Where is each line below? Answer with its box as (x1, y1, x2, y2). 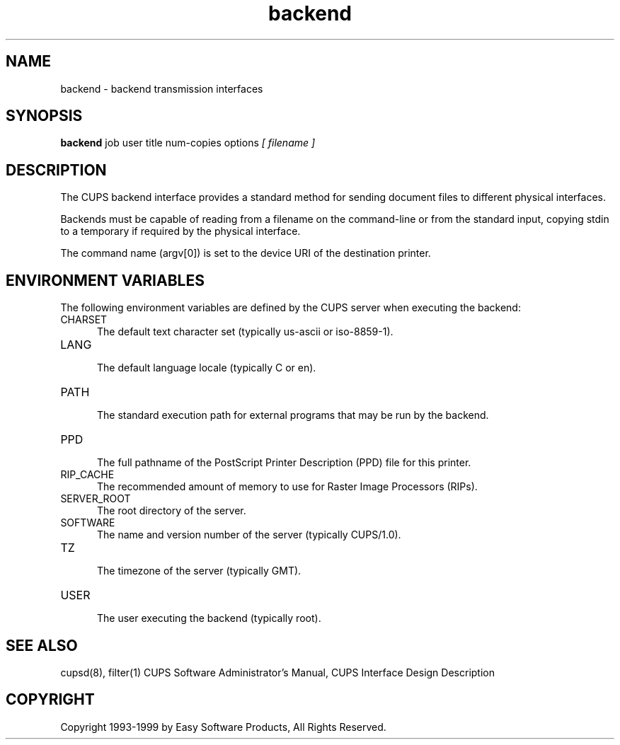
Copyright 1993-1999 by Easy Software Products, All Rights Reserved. (60, 720, 386, 733)
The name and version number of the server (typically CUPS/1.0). (97, 529, 401, 541)
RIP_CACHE (60, 468, 115, 481)
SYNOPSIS (6, 107, 83, 125)
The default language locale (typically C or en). (97, 362, 316, 374)
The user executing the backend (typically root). (97, 612, 321, 625)
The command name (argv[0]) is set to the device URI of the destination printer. (60, 247, 431, 260)
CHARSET (60, 313, 108, 326)
